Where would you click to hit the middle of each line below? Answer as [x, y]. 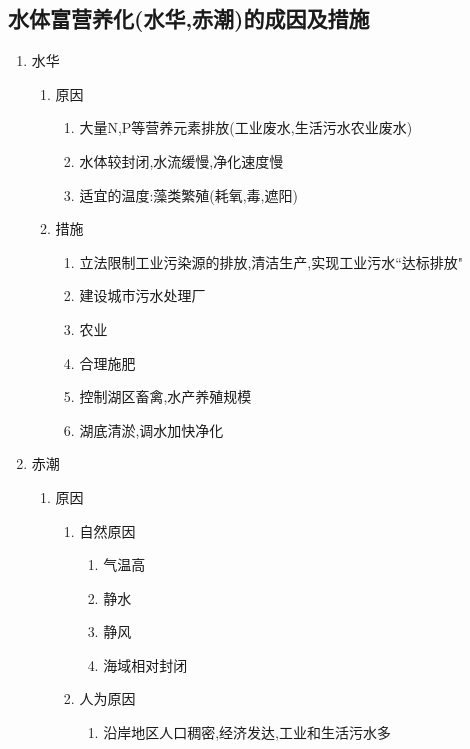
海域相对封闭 [145, 664]
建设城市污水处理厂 [142, 295]
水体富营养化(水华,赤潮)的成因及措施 [189, 18]
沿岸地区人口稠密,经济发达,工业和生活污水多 [247, 732]
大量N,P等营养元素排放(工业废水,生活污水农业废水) [246, 127]
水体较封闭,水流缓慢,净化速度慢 [181, 160]
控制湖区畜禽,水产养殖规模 [165, 396]
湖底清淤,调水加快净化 [151, 429]
